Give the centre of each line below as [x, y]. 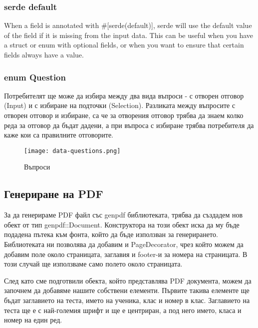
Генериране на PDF [54, 194]
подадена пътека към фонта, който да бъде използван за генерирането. [111, 234]
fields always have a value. [44, 54]
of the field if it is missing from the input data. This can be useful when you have [129, 35]
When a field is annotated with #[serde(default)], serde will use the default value [128, 25]
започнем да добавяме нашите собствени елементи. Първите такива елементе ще [127, 290]
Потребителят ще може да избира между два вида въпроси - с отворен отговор [124, 95]
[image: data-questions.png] [72, 151]
